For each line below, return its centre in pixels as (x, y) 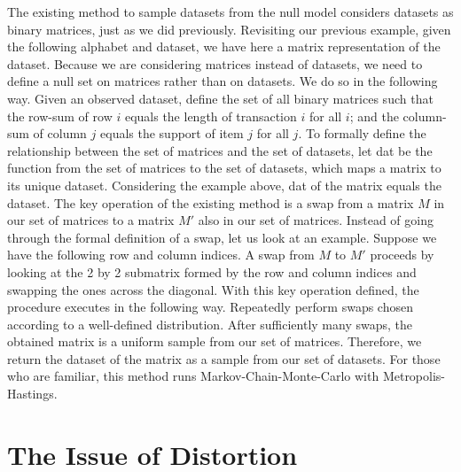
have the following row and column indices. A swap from (161, 255)
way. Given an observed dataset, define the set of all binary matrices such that (220, 98)
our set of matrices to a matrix (91, 220)
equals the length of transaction (211, 116)
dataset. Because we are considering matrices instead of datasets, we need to (215, 63)
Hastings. (32, 394)
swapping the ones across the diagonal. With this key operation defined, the (213, 289)
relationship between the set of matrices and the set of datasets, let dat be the (220, 150)
